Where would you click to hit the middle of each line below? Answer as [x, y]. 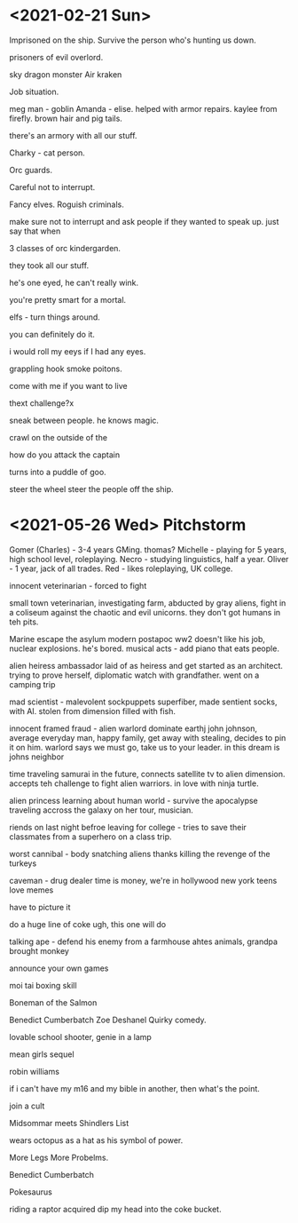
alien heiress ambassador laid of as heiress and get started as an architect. [146, 665]
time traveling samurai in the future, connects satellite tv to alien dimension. [147, 774]
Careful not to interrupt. [52, 187]
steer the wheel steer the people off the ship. [91, 488]
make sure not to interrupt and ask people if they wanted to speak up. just [144, 221]
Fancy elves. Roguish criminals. [67, 204]
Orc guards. [31, 170]
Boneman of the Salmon [53, 1002]
